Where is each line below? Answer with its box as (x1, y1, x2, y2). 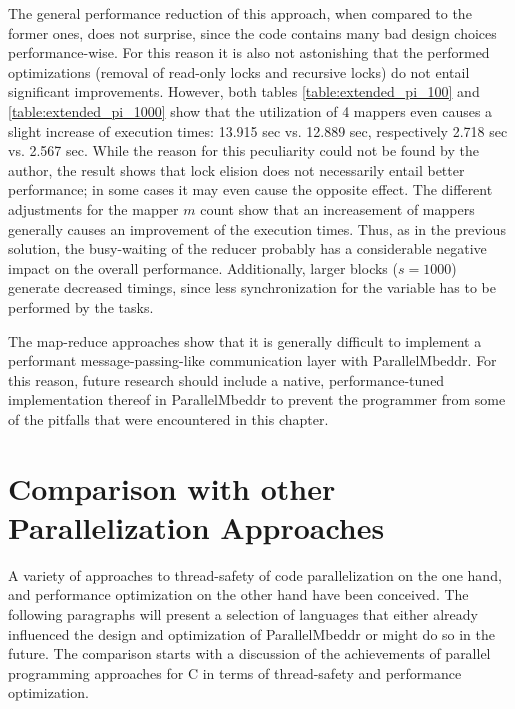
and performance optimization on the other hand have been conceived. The (8, 584, 469, 605)
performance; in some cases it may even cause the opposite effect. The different (8, 179, 493, 200)
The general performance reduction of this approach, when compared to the (8, 3, 472, 23)
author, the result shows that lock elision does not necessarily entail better (8, 159, 465, 180)
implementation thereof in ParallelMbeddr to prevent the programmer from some (8, 389, 506, 410)
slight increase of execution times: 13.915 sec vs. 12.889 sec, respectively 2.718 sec (8, 120, 508, 141)
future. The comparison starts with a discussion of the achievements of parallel (8, 643, 491, 664)
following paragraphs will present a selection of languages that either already (8, 603, 478, 624)
